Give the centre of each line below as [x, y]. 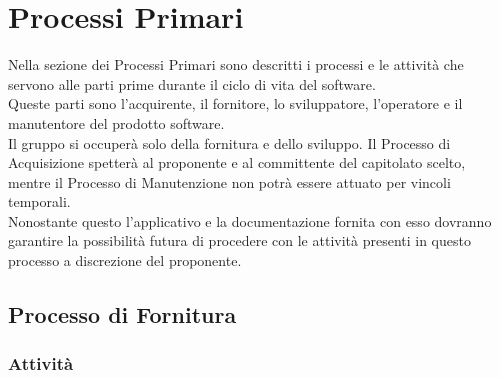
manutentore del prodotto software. [116, 122]
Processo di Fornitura [122, 314]
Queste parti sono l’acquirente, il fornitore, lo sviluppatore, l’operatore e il [235, 103]
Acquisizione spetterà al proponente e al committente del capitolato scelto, [237, 162]
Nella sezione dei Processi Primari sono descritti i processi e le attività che [236, 64]
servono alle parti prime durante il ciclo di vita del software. [192, 83]
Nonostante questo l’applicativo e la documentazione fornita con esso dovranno [250, 220]
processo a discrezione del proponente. [125, 260]
